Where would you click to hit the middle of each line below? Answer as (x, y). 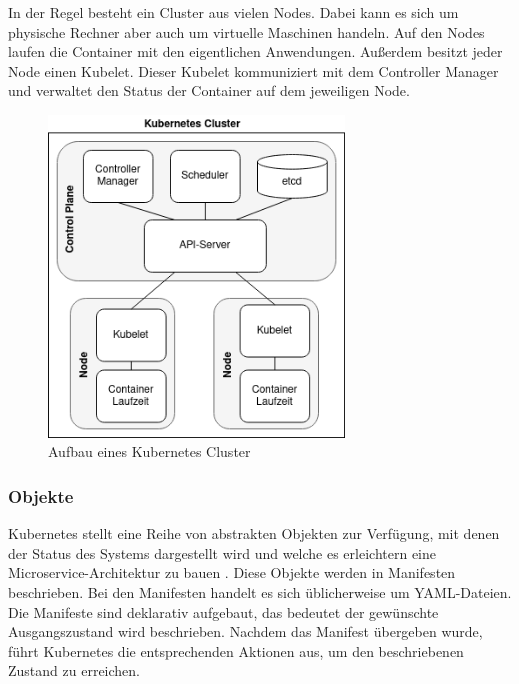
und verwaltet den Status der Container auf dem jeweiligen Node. (209, 90)
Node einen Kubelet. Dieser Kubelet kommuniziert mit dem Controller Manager (253, 70)
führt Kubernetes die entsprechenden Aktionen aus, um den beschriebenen (236, 650)
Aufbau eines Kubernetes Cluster (149, 451)
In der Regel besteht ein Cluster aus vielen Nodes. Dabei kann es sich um (233, 12)
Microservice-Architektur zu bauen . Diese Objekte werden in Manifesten (232, 572)
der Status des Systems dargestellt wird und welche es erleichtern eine (222, 552)
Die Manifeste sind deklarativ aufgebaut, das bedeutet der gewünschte (223, 611)
